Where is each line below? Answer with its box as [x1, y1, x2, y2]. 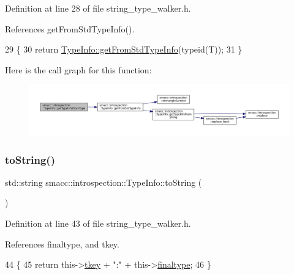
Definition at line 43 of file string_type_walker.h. [5, 217, 191, 230]
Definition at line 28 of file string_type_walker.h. [5, 2, 191, 14]
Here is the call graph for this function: [5, 63, 152, 76]
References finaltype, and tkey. [5, 237, 119, 250]
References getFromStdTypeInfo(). [5, 22, 135, 35]
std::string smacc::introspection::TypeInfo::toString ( [5, 175, 202, 188]
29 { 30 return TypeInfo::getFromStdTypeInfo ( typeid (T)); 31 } [5, 43, 243, 56]
